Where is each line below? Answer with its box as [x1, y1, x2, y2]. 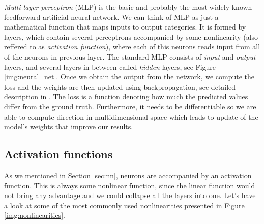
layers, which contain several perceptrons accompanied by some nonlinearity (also [4, 31, 258, 42]
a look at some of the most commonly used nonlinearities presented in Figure [4, 200, 245, 210]
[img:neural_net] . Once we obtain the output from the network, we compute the [4, 71, 255, 82]
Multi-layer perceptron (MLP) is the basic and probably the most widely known [4, 2, 252, 12]
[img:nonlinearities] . [4, 210, 65, 220]
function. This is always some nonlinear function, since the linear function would [4, 180, 255, 190]
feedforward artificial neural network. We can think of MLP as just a [4, 11, 219, 22]
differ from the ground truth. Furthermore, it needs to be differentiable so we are [4, 101, 256, 111]
